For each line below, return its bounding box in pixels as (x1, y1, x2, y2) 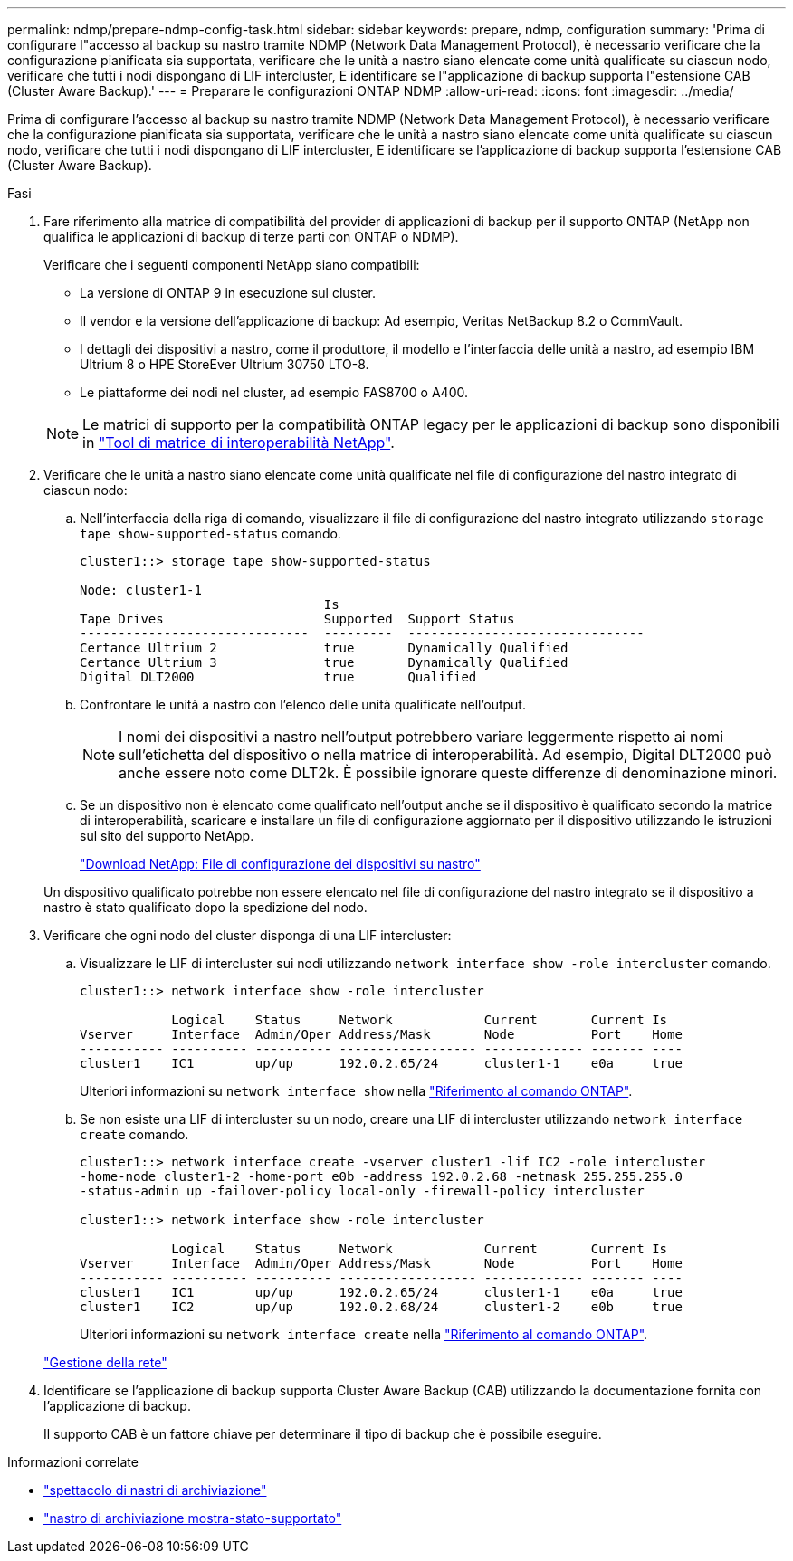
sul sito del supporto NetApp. (80, 828, 254, 843)
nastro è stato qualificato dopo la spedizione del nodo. (43, 899, 368, 915)
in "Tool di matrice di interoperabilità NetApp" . (82, 433, 395, 452)
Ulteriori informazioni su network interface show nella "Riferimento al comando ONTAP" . (80, 1083, 633, 1099)
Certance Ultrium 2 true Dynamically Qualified (80, 641, 568, 655)
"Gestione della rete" (43, 1355, 167, 1370)
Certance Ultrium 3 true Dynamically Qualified (80, 655, 568, 670)
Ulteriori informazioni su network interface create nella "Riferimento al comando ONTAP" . (80, 1327, 648, 1342)
